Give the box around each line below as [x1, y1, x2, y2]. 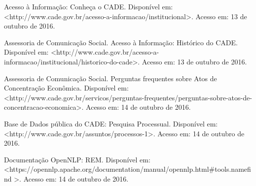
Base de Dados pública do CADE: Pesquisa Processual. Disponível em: [4, 118, 218, 128]
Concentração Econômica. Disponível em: [4, 83, 129, 93]
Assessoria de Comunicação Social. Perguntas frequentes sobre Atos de [4, 73, 217, 83]
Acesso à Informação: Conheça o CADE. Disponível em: [4, 1, 173, 11]
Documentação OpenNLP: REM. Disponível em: [4, 154, 150, 164]
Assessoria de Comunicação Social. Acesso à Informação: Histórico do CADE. [4, 37, 238, 47]
